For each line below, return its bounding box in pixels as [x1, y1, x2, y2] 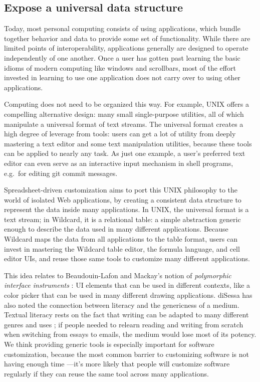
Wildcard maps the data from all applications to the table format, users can [4, 234, 237, 244]
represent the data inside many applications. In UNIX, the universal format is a [4, 204, 249, 215]
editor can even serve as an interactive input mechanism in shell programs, [4, 157, 233, 168]
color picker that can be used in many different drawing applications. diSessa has [4, 290, 252, 300]
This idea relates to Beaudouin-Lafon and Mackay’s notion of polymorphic [4, 270, 231, 280]
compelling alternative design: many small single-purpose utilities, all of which [4, 108, 244, 119]
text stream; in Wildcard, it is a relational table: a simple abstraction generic [4, 214, 241, 224]
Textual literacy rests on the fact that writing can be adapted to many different [4, 309, 249, 320]
